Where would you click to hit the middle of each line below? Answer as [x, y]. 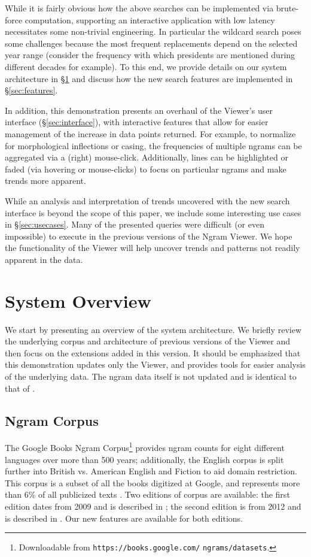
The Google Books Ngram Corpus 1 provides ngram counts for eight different [145, 447]
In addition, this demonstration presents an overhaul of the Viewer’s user [139, 110]
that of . [20, 388]
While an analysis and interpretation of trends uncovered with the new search [147, 200]
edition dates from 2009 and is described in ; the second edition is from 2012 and [153, 506]
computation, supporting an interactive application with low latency [150, 19]
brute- [287, 8]
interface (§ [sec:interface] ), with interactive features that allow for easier [137, 122]
